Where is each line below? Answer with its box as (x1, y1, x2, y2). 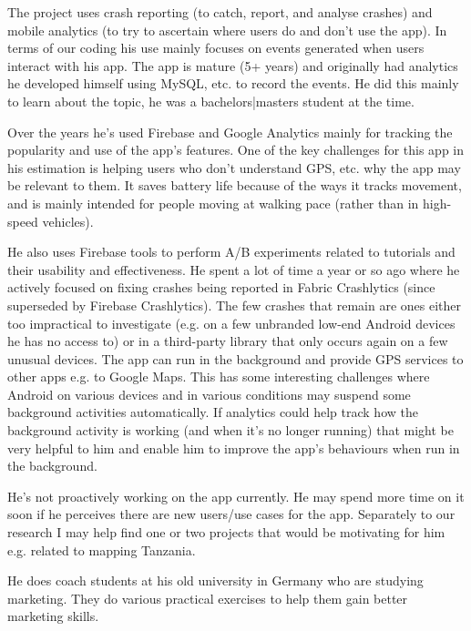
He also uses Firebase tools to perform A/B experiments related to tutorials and (7, 242, 456, 261)
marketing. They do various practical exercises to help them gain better (7, 588, 408, 607)
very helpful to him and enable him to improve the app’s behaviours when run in (7, 438, 460, 457)
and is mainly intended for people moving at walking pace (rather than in (7, 193, 419, 212)
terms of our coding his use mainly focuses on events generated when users (7, 38, 425, 57)
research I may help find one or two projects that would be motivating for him (7, 523, 445, 542)
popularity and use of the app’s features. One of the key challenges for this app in (7, 140, 465, 159)
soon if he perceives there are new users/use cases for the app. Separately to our (7, 504, 456, 524)
